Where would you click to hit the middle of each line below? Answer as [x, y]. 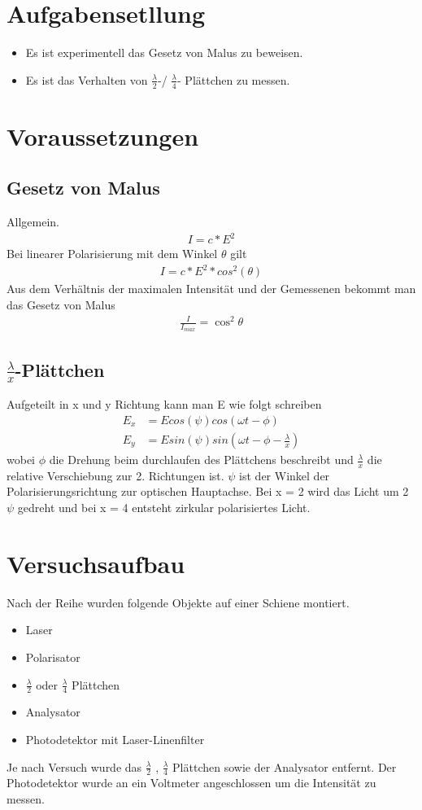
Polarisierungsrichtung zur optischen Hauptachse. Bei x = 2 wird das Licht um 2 [208, 491]
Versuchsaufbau [96, 563]
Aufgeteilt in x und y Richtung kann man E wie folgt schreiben [164, 404]
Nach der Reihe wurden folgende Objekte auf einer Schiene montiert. [178, 602]
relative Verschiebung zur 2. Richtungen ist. [115, 475]
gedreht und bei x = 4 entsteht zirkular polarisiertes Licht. [164, 508]
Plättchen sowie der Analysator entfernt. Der [285, 766]
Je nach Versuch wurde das [74, 766]
